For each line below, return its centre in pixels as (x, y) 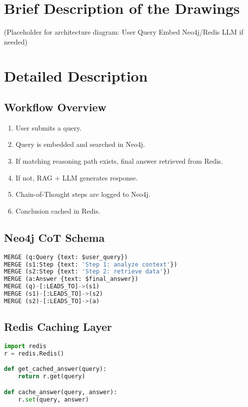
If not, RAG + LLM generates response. (77, 177)
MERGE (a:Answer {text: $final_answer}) (71, 279)
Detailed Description (76, 75)
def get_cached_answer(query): (55, 369)
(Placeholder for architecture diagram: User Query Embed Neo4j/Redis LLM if (124, 32)
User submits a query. (49, 127)
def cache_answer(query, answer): (61, 392)
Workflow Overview (55, 107)
